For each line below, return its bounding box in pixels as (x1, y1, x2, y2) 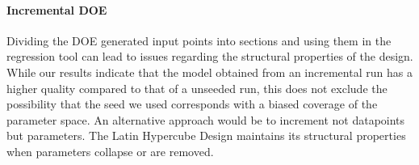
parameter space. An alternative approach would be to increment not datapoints (6, 111, 405, 128)
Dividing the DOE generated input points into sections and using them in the (6, 32, 392, 49)
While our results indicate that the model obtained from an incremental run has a (6, 63, 413, 80)
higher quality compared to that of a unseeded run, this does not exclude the (6, 79, 388, 96)
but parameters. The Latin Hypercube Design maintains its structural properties (6, 127, 406, 144)
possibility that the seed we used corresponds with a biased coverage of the (6, 95, 378, 112)
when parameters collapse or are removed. (6, 142, 214, 159)
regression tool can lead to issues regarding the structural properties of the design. (6, 48, 413, 65)
